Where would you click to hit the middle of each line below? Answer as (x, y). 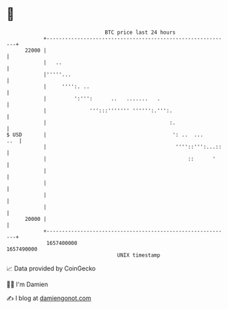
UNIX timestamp (139, 255)
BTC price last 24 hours (140, 32)
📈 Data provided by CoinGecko (51, 268)
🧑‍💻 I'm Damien (27, 284)
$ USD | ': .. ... (105, 135)
